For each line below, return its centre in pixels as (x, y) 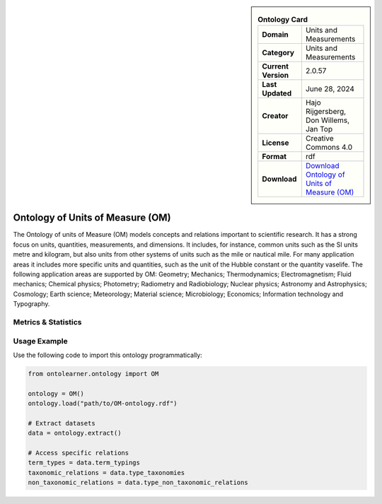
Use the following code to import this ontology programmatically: (108, 355)
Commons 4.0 (329, 147)
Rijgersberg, (326, 112)
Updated (277, 93)
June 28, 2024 (330, 89)
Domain (276, 35)
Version (276, 76)
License (276, 143)
